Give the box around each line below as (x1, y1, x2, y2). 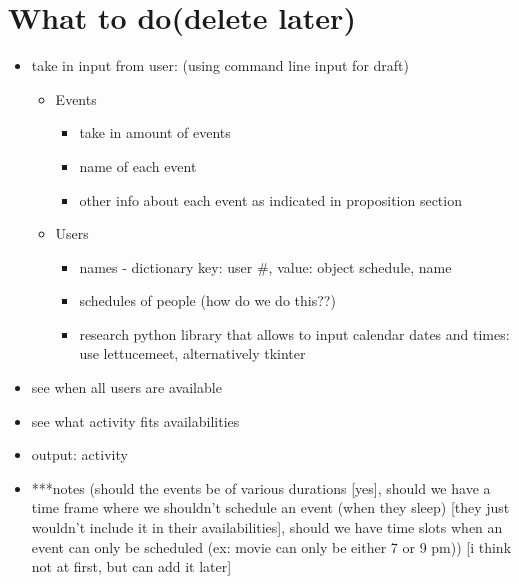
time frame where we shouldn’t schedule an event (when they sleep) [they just (31, 497, 510, 518)
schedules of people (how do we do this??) (79, 290, 336, 311)
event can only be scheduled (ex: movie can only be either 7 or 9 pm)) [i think (31, 536, 512, 557)
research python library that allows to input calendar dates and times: (79, 323, 510, 344)
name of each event (79, 155, 197, 176)
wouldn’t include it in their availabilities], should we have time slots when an (31, 517, 503, 538)
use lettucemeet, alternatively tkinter (79, 343, 306, 364)
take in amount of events (79, 122, 231, 143)
